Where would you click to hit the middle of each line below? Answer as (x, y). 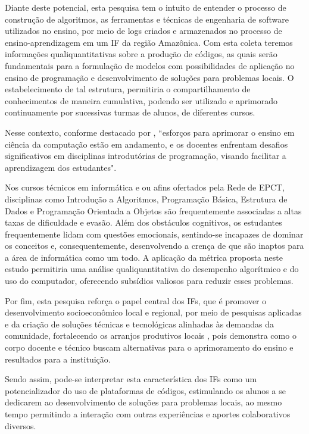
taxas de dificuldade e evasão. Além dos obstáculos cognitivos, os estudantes (143, 222)
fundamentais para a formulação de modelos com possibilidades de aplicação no (150, 65)
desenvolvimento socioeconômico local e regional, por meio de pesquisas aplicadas (153, 312)
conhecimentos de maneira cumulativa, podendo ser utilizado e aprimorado (141, 100)
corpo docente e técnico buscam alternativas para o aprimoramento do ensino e (149, 347)
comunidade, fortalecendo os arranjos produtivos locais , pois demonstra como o (151, 335)
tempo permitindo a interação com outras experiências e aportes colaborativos (148, 414)
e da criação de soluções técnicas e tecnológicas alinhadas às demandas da (140, 324)
